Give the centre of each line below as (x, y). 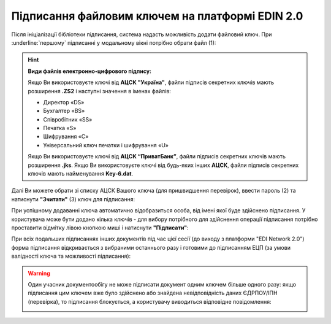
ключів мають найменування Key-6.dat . (81, 174)
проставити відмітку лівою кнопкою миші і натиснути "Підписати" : (100, 228)
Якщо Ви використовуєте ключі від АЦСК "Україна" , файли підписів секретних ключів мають (151, 82)
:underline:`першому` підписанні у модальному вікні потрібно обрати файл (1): (114, 42)
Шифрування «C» (66, 137)
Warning (39, 273)
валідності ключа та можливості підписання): (71, 256)
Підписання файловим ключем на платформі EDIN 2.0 (157, 16)
